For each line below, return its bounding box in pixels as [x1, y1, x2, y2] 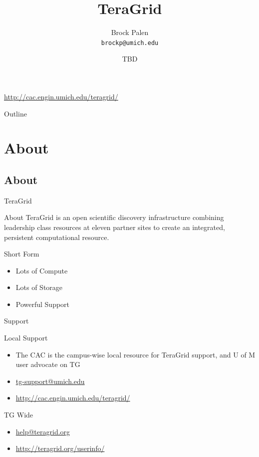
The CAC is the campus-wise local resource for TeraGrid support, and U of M [15, 349, 256, 359]
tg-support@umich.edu [15, 375, 85, 386]
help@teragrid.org [15, 426, 70, 436]
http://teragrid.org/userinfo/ [15, 443, 105, 453]
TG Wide [4, 409, 33, 420]
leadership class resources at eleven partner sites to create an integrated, [4, 221, 225, 232]
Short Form [4, 248, 39, 259]
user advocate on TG [15, 359, 80, 369]
